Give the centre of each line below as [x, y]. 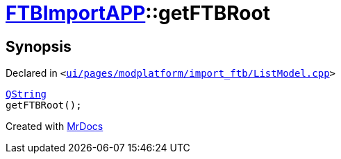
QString [26, 94]
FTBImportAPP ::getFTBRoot [138, 13]
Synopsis [39, 46]
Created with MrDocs [55, 127]
